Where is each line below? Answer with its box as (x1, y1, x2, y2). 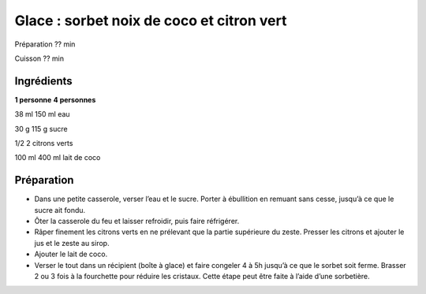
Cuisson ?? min (14, 54, 65, 63)
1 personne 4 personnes (14, 95, 96, 104)
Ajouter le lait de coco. (34, 249, 108, 259)
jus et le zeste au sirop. (34, 238, 110, 247)
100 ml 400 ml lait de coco (14, 153, 101, 162)
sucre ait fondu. (34, 205, 86, 214)
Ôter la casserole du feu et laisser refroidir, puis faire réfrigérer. (34, 217, 240, 226)
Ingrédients (14, 74, 73, 87)
